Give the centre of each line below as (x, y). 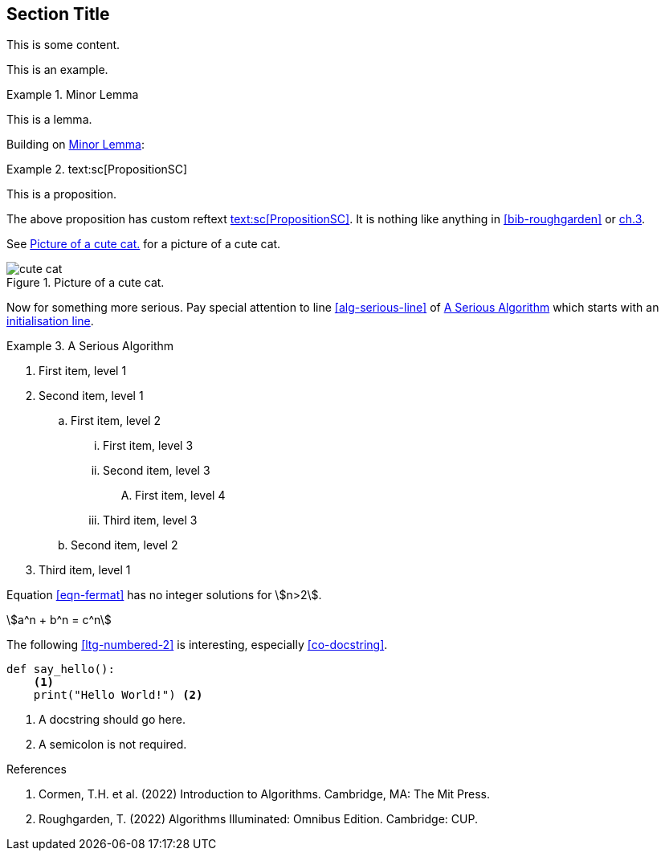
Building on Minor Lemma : (76, 145)
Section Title (58, 14)
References (37, 769)
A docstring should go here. (112, 720)
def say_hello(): (61, 669)
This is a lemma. (49, 120)
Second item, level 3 (157, 471)
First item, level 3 (148, 446)
